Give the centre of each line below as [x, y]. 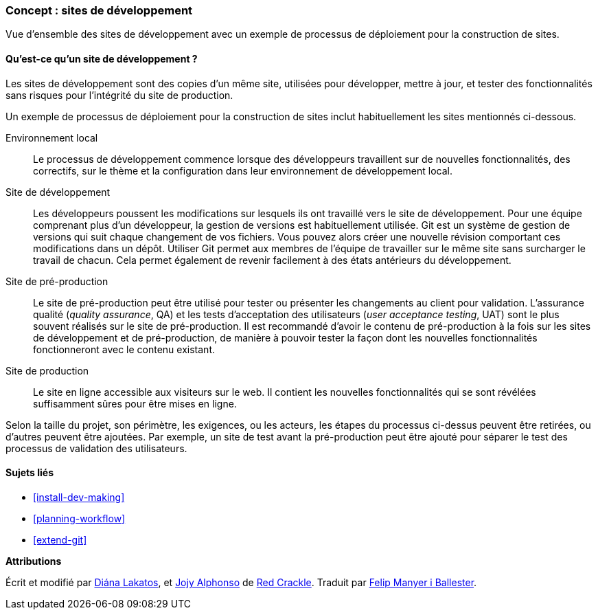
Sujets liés [30, 473]
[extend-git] [60, 539]
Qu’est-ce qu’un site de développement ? [102, 58]
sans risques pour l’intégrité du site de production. [119, 95]
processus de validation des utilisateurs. [96, 448]
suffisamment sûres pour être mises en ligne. [135, 403]
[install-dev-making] [79, 497]
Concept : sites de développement [99, 10]
